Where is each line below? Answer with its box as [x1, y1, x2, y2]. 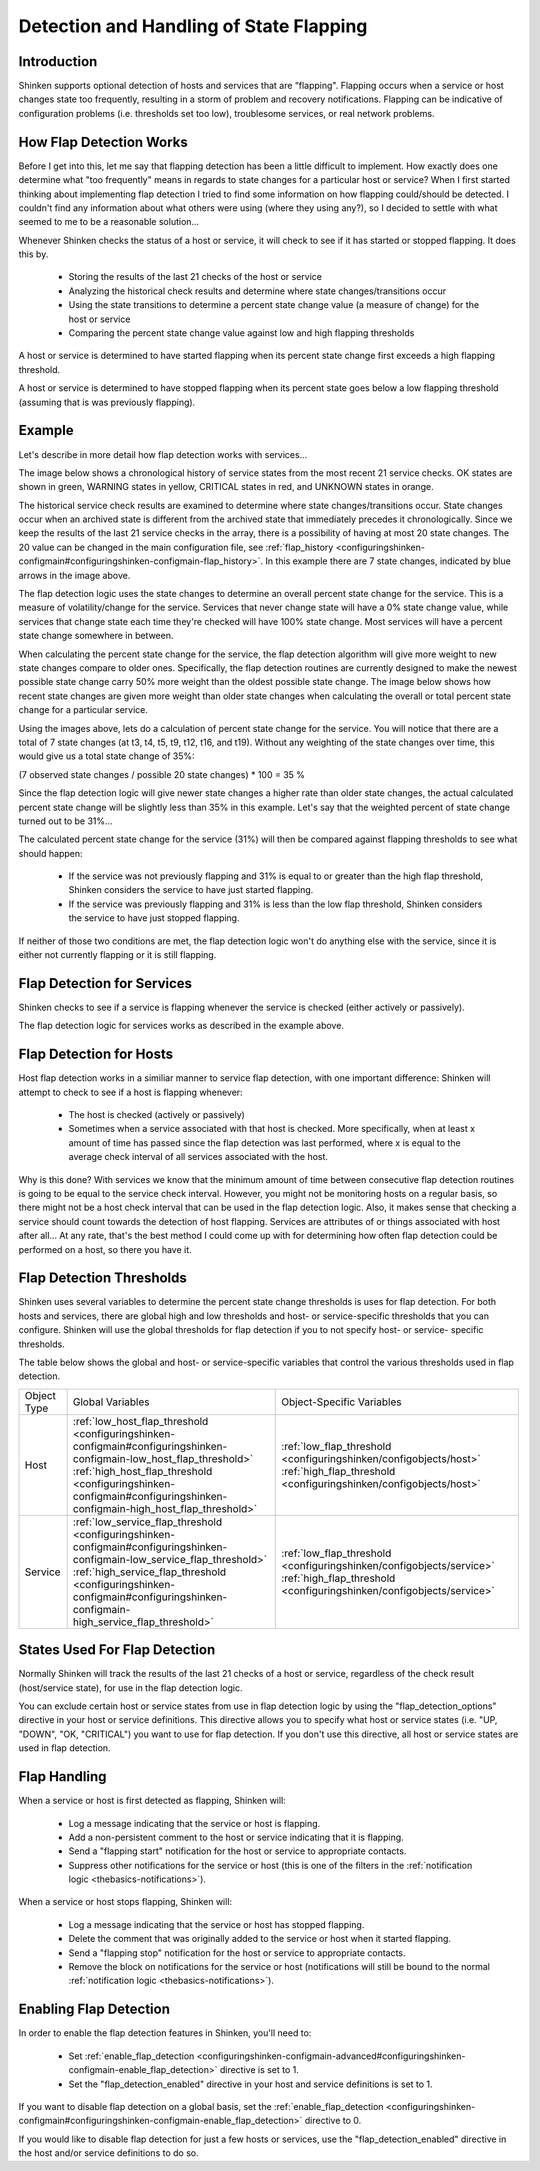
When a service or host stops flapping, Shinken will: [18, 1896, 233, 1908]
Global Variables [72, 1395, 150, 1409]
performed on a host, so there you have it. [18, 1243, 192, 1255]
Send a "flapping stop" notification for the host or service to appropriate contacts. [68, 1946, 406, 1959]
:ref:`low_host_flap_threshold [72, 1414, 209, 1428]
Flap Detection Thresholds [18, 1270, 187, 1287]
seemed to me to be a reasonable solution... [18, 216, 200, 228]
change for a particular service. [18, 704, 149, 716]
